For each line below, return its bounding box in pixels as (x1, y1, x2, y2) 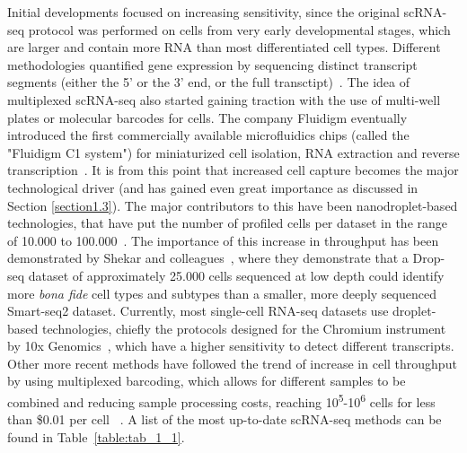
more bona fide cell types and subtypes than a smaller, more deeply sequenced (7, 283, 436, 302)
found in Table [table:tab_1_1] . (7, 427, 185, 446)
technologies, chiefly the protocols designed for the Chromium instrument (41, 318, 446, 337)
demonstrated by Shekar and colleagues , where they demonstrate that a (7, 248, 409, 267)
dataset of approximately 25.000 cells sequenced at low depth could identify (28, 266, 445, 284)
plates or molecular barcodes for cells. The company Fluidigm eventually (7, 108, 408, 126)
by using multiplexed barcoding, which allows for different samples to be (7, 371, 406, 390)
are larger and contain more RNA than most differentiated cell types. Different (7, 38, 441, 57)
